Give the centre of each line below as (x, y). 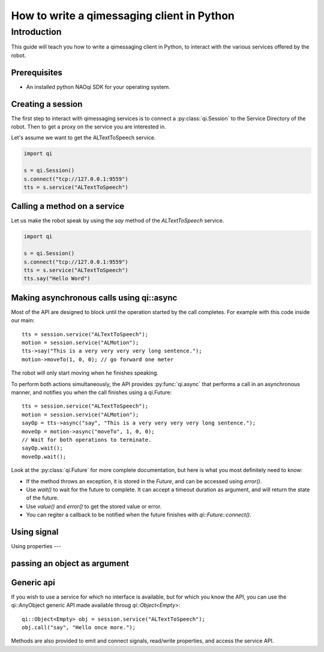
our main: (23, 321)
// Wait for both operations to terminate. (87, 439)
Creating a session (47, 104)
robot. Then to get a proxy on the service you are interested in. (88, 127)
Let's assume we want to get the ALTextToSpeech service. (83, 137)
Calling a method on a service (68, 206)
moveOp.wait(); (44, 457)
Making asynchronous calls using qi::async (94, 297)
